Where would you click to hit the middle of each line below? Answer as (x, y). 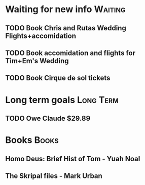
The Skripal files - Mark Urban (54, 176)
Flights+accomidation (41, 36)
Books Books (32, 140)
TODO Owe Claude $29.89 (48, 118)
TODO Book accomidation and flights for (70, 53)
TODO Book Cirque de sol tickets (58, 78)
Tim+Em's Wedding (37, 61)
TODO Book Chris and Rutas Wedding (66, 28)
